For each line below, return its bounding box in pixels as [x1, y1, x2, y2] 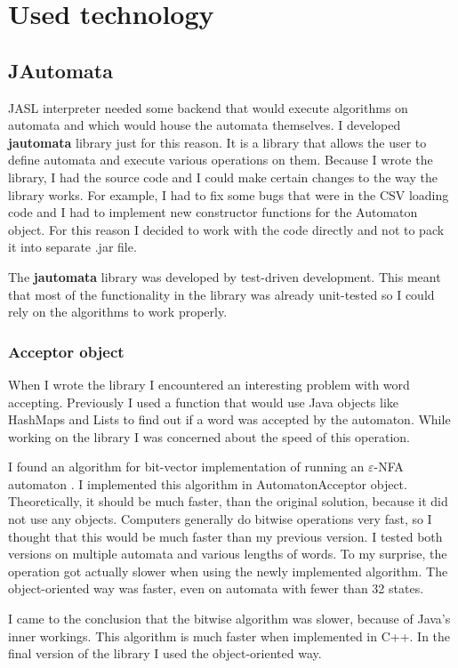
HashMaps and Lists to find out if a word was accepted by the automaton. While [8, 410, 451, 429]
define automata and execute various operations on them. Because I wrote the [8, 150, 433, 169]
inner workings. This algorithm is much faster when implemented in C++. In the [8, 626, 451, 645]
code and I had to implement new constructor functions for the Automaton [8, 203, 418, 221]
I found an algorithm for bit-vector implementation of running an [8, 457, 365, 476]
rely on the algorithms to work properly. [8, 302, 228, 321]
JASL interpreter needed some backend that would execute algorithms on [8, 98, 408, 117]
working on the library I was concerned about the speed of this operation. [8, 427, 410, 446]
